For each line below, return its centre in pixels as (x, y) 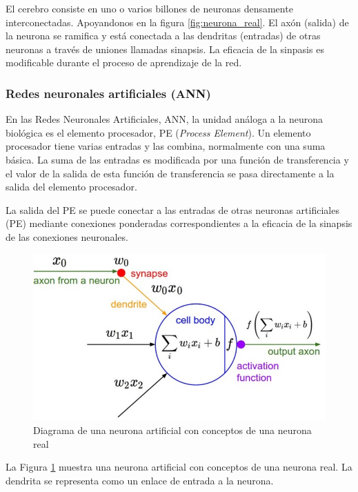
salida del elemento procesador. (71, 187)
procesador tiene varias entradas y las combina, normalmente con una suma (166, 146)
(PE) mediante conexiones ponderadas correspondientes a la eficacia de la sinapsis (179, 223)
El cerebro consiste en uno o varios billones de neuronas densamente (149, 8)
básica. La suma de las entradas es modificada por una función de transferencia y (177, 159)
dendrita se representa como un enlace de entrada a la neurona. (140, 480)
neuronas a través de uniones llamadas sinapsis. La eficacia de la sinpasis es (165, 49)
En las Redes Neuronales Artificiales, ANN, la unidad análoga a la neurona (165, 119)
